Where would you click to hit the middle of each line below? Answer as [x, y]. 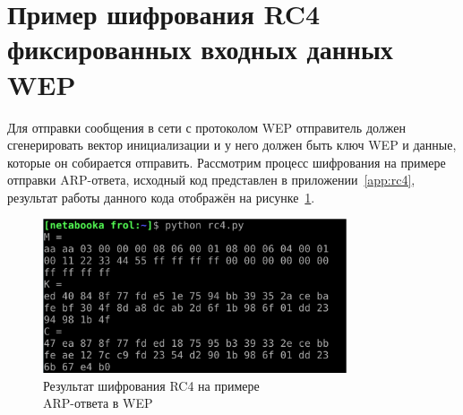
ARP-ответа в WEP [98, 403]
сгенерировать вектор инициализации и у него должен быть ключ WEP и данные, [232, 145]
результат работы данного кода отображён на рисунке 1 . [161, 197]
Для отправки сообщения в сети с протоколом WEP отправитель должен [207, 127]
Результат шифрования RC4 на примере [151, 385]
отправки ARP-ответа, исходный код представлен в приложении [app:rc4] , [211, 180]
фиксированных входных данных [200, 49]
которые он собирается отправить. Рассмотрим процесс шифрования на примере [227, 162]
